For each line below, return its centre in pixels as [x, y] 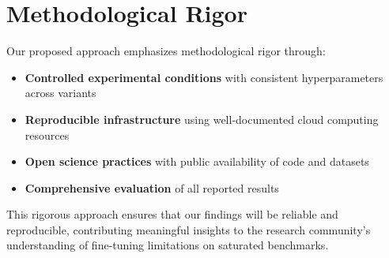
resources [47, 135]
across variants [60, 93]
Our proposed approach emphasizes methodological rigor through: [166, 51]
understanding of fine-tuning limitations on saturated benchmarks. [168, 245]
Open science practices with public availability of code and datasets [197, 161]
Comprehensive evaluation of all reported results [152, 187]
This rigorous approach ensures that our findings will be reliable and [172, 214]
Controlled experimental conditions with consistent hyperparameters [204, 77]
